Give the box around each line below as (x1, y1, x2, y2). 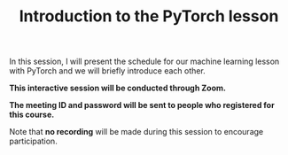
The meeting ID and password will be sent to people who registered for (9, 100, 275, 111)
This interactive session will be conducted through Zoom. (9, 82, 226, 94)
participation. (9, 136, 58, 147)
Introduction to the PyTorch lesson (19, 6, 279, 27)
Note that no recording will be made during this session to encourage (9, 127, 264, 137)
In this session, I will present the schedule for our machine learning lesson (9, 56, 280, 67)
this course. (9, 109, 55, 120)
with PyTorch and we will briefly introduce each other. (9, 66, 206, 76)
